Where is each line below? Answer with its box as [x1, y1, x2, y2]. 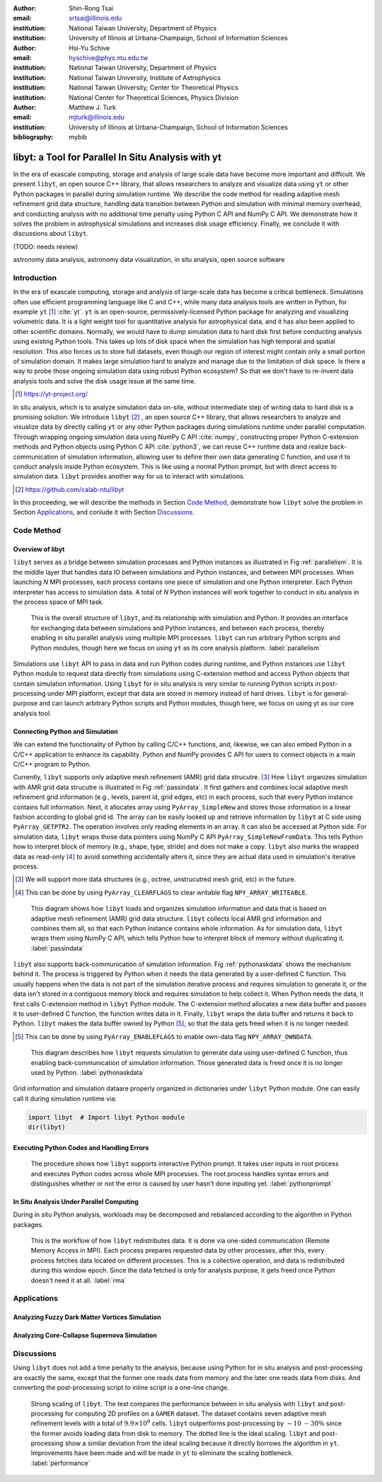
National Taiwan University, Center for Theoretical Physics [69, 84, 239, 92]
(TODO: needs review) [13, 242, 79, 251]
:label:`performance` [30, 1459, 91, 1467]
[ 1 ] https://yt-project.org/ [15, 390, 88, 398]
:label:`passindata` [30, 943, 85, 952]
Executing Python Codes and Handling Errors [13, 1143, 149, 1151]
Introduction [13, 272, 57, 282]
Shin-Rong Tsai [69, 4, 114, 12]
